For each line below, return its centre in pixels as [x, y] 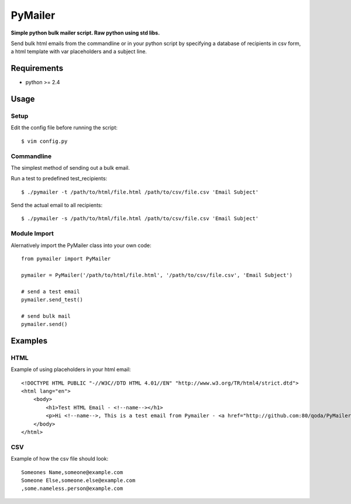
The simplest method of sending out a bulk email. [70, 167]
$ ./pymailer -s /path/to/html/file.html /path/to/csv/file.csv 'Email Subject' [140, 219]
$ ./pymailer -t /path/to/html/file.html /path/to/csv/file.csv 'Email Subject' [140, 192]
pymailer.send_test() [52, 299]
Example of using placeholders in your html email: [71, 369]
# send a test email [51, 292]
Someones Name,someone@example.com [72, 472]
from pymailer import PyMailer [66, 259]
